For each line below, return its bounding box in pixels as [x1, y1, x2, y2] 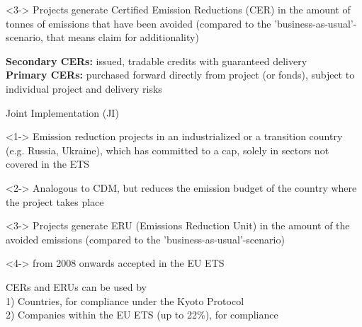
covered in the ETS [6, 156, 90, 171]
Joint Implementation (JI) [6, 105, 119, 120]
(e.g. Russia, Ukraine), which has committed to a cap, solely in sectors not [6, 142, 329, 157]
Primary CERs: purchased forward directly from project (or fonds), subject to [6, 67, 355, 82]
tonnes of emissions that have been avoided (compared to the [6, 16, 271, 30]
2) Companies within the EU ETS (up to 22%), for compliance [6, 307, 278, 322]
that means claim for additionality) [46, 30, 199, 45]
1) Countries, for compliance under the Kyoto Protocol [6, 293, 244, 308]
